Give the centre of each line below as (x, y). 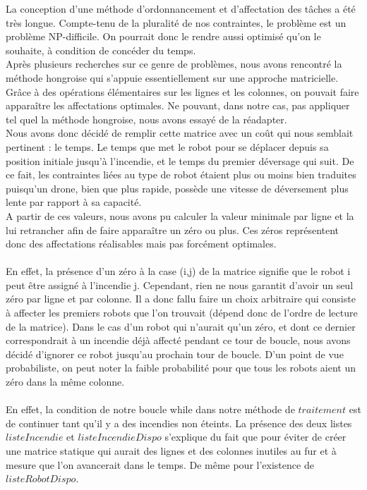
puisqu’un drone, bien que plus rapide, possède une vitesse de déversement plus (177, 188)
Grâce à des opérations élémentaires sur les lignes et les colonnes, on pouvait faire (182, 91)
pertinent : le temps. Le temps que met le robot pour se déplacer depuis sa (167, 146)
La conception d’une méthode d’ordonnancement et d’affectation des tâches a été (181, 8)
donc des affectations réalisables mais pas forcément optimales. (141, 244)
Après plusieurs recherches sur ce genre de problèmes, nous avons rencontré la (174, 64)
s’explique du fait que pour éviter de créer (255, 437)
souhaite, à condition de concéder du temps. (101, 50)
